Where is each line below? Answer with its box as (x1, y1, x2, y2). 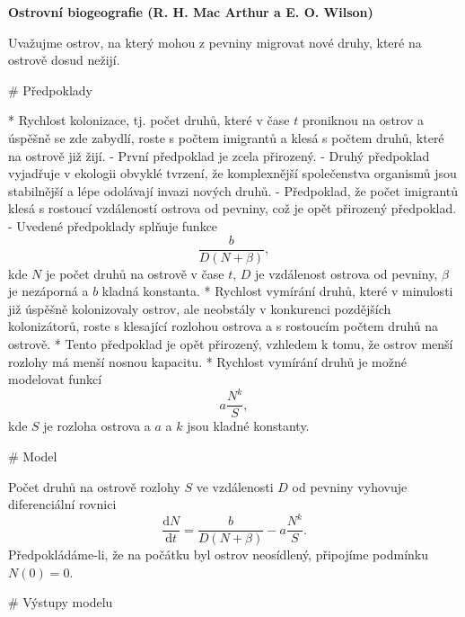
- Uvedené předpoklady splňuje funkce (8, 216, 218, 235)
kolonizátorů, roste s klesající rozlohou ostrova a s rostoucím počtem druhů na (8, 317, 439, 335)
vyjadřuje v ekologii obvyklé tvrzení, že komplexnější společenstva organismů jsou (8, 164, 457, 183)
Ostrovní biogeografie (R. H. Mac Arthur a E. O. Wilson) (8, 3, 373, 21)
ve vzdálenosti (196, 477, 274, 496)
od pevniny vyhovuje (292, 477, 408, 496)
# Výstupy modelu (8, 593, 113, 612)
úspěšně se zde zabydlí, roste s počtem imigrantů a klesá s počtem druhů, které (8, 128, 444, 147)
